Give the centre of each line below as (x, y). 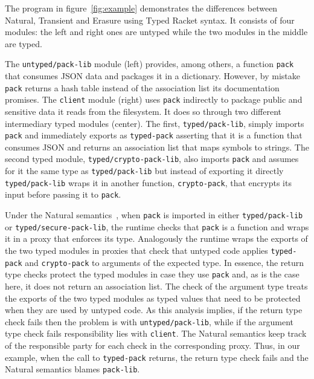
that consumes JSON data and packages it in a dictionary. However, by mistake (153, 76)
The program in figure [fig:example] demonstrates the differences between (141, 8)
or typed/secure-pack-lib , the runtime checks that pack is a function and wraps (157, 226)
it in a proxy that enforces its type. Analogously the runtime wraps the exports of (156, 238)
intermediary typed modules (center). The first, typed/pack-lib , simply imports (155, 123)
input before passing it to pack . (63, 194)
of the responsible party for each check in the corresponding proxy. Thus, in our (152, 345)
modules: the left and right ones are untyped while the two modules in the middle (156, 32)
